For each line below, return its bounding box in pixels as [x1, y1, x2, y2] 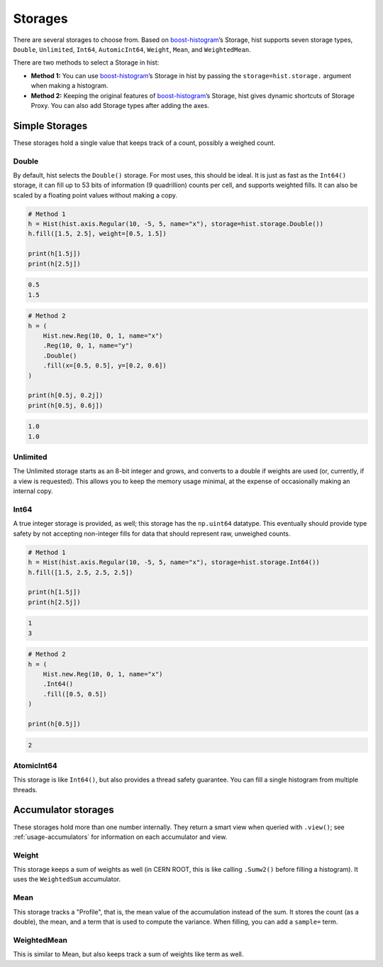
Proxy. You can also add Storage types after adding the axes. [30, 101, 209, 109]
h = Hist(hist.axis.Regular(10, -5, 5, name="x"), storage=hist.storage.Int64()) [28, 558, 321, 566]
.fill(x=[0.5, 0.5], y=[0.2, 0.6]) [43, 362, 167, 369]
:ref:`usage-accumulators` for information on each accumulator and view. [13, 832, 228, 841]
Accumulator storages [13, 804, 115, 816]
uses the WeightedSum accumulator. [13, 875, 121, 884]
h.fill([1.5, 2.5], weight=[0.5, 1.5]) [28, 229, 167, 238]
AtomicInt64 [13, 760, 58, 770]
